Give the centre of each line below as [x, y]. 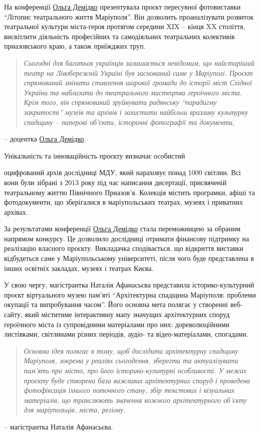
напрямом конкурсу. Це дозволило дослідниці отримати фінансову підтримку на [126, 238]
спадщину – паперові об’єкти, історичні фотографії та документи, [129, 122]
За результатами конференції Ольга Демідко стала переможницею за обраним [122, 229]
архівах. [16, 211]
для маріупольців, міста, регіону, [75, 410]
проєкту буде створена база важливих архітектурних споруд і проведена [137, 380]
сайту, [13, 314]
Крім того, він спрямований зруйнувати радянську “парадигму [120, 102]
